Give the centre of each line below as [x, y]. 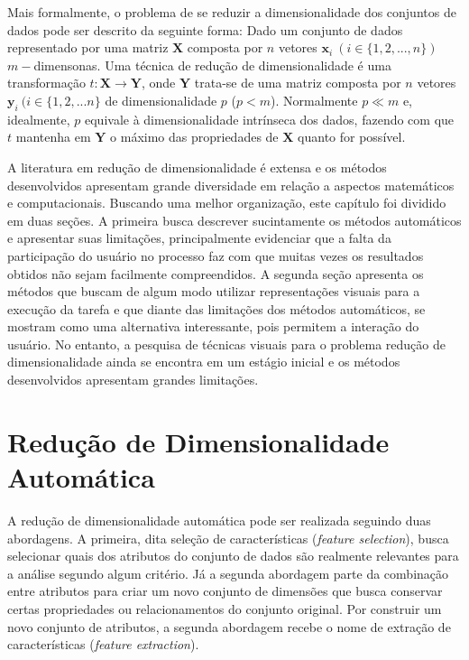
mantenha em [53, 137]
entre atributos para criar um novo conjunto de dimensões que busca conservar [225, 591]
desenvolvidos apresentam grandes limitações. [133, 380]
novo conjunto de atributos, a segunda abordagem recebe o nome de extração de [229, 626]
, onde [158, 83]
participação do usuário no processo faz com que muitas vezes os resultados [216, 255]
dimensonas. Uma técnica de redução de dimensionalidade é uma [212, 65]
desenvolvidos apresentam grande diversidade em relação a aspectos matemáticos [231, 185]
